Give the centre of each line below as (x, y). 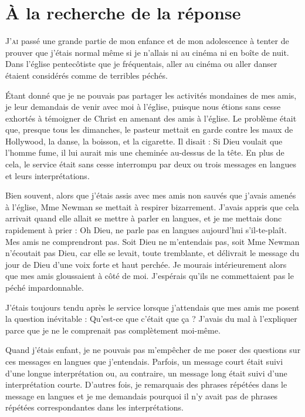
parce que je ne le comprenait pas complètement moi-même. (113, 330)
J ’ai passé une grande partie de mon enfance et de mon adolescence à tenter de (147, 41)
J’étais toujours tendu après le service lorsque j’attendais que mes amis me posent (152, 307)
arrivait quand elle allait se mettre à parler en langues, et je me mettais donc (144, 218)
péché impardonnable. (45, 287)
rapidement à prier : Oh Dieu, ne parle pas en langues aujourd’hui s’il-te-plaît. (146, 230)
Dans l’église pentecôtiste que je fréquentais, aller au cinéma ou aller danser (141, 64)
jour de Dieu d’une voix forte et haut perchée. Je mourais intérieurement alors (146, 264)
